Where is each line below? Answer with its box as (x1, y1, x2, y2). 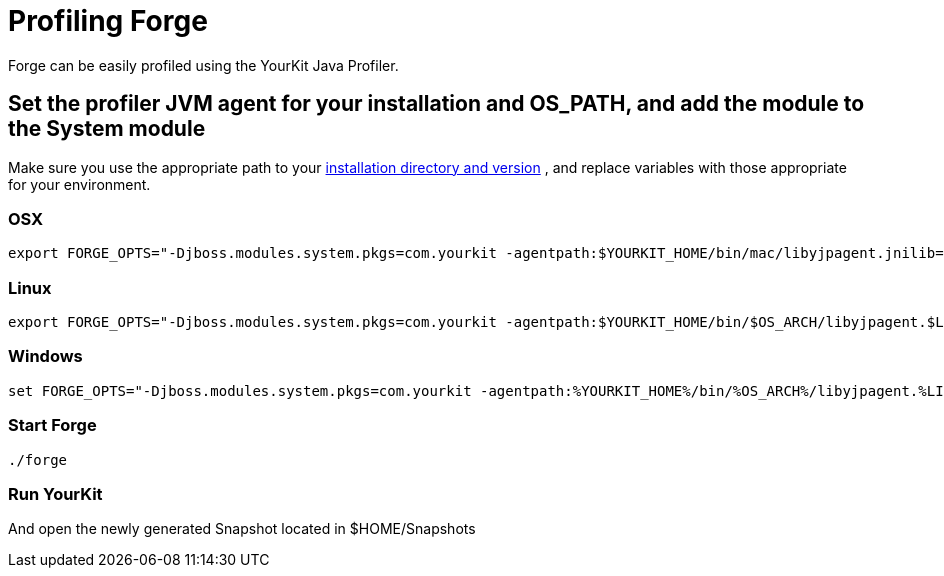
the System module (8, 116, 206, 142)
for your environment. (8, 175, 151, 193)
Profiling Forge (8, 4, 208, 38)
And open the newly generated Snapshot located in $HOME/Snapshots (8, 520, 476, 538)
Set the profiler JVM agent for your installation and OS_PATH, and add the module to (8, 91, 865, 117)
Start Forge (8, 415, 97, 436)
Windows (8, 346, 83, 367)
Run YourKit (8, 483, 103, 504)
